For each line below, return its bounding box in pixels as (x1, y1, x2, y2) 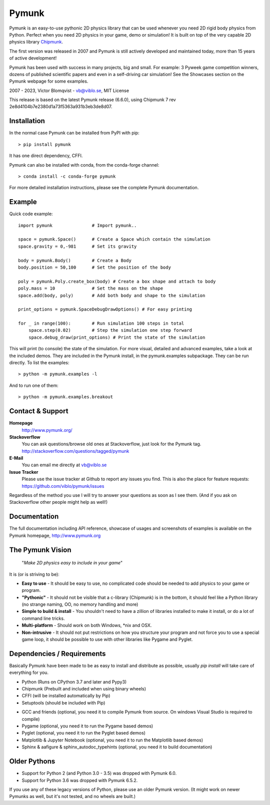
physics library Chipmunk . (9, 39, 63, 45)
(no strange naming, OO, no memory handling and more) (21, 601, 138, 607)
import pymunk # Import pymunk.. (18, 223, 137, 228)
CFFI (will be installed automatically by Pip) (21, 693, 110, 699)
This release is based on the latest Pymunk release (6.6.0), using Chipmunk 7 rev (9, 97, 176, 103)
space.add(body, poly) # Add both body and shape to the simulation (18, 293, 205, 298)
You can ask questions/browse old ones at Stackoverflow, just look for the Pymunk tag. (21, 441, 201, 447)
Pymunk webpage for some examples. (9, 78, 88, 85)
